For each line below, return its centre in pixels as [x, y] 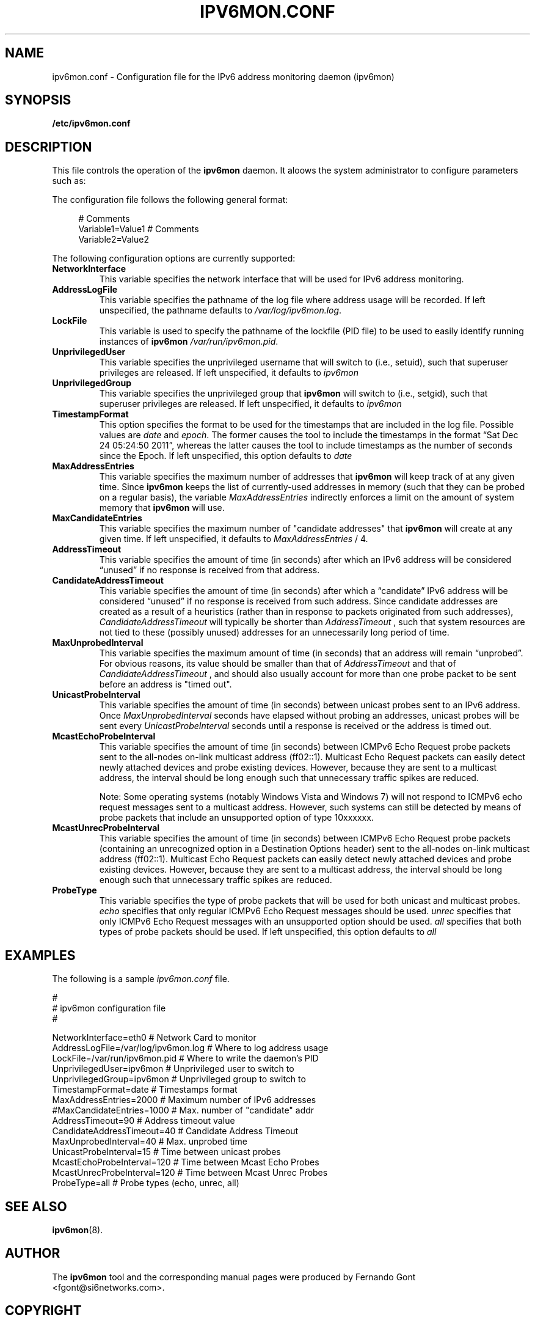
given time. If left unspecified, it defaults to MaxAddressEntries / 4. [234, 539]
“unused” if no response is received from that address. [209, 570]
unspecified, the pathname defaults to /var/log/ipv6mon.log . [220, 310]
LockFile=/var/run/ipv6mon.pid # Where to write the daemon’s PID [185, 1058]
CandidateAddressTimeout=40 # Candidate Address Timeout [175, 1131]
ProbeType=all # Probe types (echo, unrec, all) [146, 1183]
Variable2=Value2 [114, 240]
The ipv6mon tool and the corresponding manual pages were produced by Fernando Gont [234, 1277]
